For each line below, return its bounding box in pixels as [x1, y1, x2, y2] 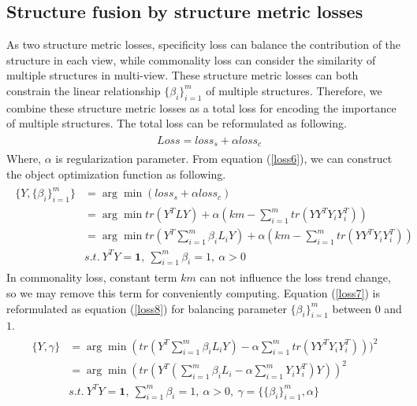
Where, [6, 150, 41, 167]
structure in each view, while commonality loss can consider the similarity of [6, 51, 376, 68]
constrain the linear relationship [6, 82, 161, 98]
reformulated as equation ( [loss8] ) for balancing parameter [6, 300, 287, 316]
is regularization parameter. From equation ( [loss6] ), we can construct [55, 150, 393, 167]
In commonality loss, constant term [6, 269, 177, 286]
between [332, 300, 371, 316]
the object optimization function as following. [6, 166, 226, 183]
